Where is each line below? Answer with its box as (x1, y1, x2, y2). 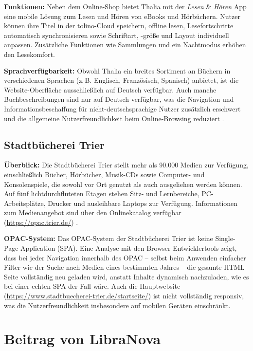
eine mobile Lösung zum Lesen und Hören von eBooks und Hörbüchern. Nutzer (4, 11, 240, 21)
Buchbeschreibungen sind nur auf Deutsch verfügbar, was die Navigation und (4, 94, 234, 104)
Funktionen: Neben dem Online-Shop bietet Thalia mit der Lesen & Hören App (4, 1, 247, 11)
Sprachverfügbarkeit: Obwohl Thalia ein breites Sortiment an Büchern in (4, 65, 231, 75)
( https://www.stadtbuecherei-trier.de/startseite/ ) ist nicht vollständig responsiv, (4, 291, 244, 301)
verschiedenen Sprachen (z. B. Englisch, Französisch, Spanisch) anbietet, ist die (4, 75, 239, 85)
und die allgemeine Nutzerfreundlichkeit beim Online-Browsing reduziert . (4, 113, 224, 123)
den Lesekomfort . (4, 49, 55, 59)
